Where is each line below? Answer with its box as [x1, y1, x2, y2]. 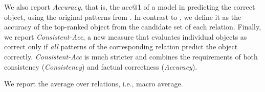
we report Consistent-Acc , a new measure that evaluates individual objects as [4, 31, 247, 42]
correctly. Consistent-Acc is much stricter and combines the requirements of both [4, 51, 258, 62]
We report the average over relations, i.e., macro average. [4, 78, 183, 89]
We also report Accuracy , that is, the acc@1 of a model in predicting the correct [4, 2, 255, 12]
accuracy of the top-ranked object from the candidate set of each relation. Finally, [4, 21, 261, 32]
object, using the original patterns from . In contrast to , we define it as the [4, 11, 241, 22]
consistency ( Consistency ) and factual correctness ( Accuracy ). [4, 61, 197, 72]
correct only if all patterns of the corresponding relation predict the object [4, 41, 238, 52]
